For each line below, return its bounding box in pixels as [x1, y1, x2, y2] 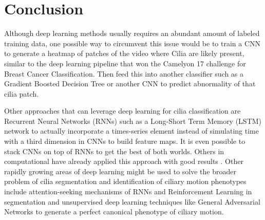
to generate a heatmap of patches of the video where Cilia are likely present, [4, 48, 244, 59]
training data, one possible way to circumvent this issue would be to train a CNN [4, 38, 261, 48]
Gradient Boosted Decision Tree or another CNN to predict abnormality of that [4, 78, 256, 89]
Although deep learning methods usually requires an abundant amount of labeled [4, 28, 260, 39]
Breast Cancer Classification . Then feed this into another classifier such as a [4, 68, 244, 79]
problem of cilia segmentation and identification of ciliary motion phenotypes [4, 176, 247, 187]
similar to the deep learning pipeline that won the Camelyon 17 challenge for [4, 58, 246, 68]
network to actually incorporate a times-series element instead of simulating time [4, 125, 259, 136]
